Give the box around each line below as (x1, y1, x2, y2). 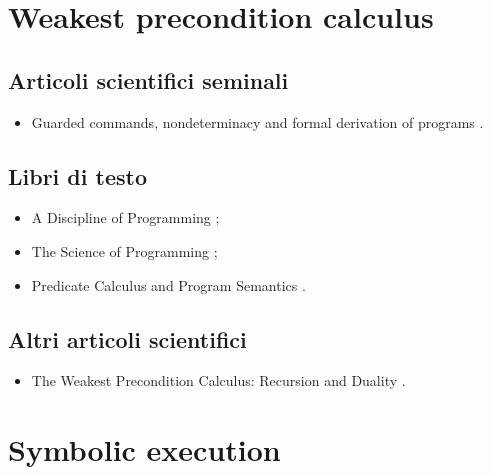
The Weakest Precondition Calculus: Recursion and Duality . (31, 370, 406, 391)
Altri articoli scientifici (8, 323, 247, 354)
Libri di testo (8, 160, 147, 191)
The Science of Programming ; (31, 240, 218, 261)
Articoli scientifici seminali (8, 64, 289, 95)
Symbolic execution (8, 429, 281, 470)
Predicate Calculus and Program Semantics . (31, 274, 306, 295)
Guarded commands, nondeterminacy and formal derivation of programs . (31, 111, 484, 132)
